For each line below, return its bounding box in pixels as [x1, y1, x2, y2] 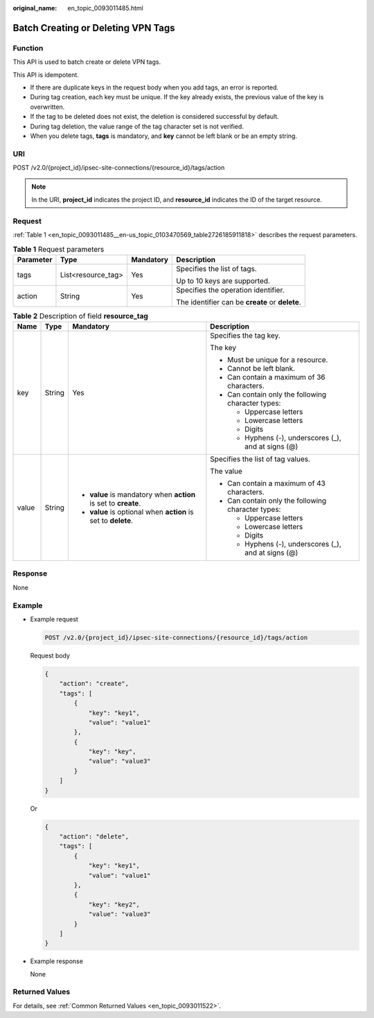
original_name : [12, 4, 57, 12]
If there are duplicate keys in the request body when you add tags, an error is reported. [30, 83, 278, 92]
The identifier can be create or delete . [176, 297, 301, 307]
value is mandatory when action [89, 490, 196, 499]
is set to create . [89, 499, 141, 508]
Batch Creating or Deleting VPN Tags [12, 21, 176, 34]
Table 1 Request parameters [12, 244, 105, 254]
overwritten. [30, 103, 65, 111]
